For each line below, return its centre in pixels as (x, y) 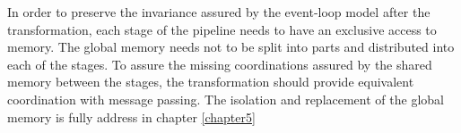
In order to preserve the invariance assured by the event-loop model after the (219, 12)
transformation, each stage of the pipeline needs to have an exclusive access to (222, 29)
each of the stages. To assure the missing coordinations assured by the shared (220, 64)
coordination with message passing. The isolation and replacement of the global (226, 99)
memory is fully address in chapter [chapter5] (131, 116)
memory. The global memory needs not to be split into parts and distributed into (231, 47)
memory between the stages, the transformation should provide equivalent (211, 82)
